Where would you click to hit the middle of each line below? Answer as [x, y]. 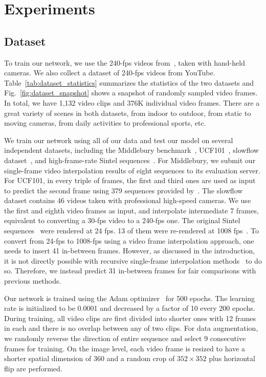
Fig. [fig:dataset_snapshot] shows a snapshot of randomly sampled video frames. [131, 93]
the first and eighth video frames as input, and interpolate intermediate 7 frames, [131, 210]
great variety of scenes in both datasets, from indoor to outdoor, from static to [128, 113]
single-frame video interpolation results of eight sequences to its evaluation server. [132, 170]
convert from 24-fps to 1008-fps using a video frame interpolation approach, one [129, 240]
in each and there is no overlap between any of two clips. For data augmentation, [131, 328]
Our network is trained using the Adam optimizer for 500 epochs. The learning [130, 298]
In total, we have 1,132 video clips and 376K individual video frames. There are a [132, 102]
